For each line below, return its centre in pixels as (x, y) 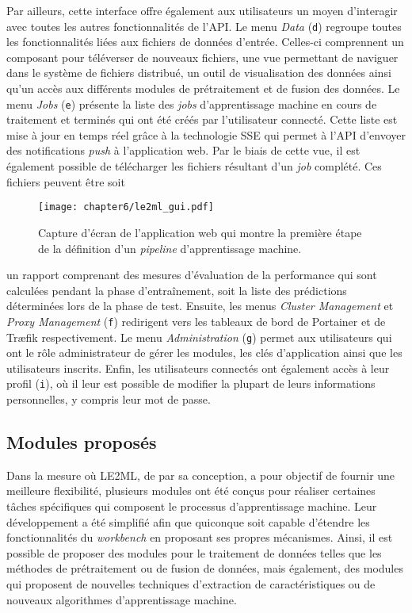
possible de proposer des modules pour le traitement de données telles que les (194, 552)
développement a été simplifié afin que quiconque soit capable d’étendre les (188, 521)
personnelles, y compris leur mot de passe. (109, 399)
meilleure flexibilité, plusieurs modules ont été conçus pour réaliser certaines (191, 490)
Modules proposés (82, 442)
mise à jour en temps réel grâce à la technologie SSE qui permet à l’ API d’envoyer (206, 134)
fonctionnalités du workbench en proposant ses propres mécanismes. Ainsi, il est (200, 537)
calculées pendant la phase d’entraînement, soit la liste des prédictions (177, 290)
